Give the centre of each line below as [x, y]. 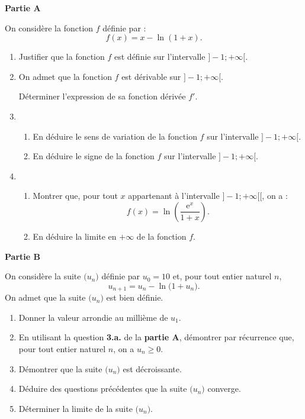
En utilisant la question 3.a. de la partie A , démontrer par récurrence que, [156, 337]
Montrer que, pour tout [75, 196]
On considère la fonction [49, 28]
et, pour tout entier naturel [222, 276]
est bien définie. [135, 297]
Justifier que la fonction [62, 57]
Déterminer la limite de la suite [76, 408]
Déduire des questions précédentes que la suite [103, 389]
